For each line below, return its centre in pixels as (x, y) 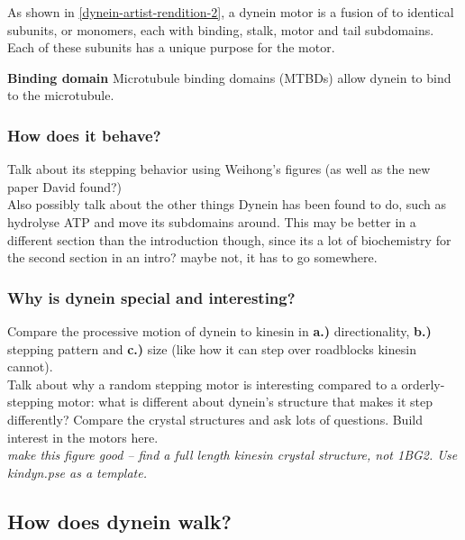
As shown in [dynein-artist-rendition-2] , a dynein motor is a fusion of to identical (231, 12)
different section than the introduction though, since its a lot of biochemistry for (229, 239)
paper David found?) (65, 186)
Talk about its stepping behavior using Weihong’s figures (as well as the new (219, 169)
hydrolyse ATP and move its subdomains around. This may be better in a (212, 221)
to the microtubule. (61, 95)
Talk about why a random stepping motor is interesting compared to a (202, 384)
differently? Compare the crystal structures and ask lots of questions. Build (215, 419)
